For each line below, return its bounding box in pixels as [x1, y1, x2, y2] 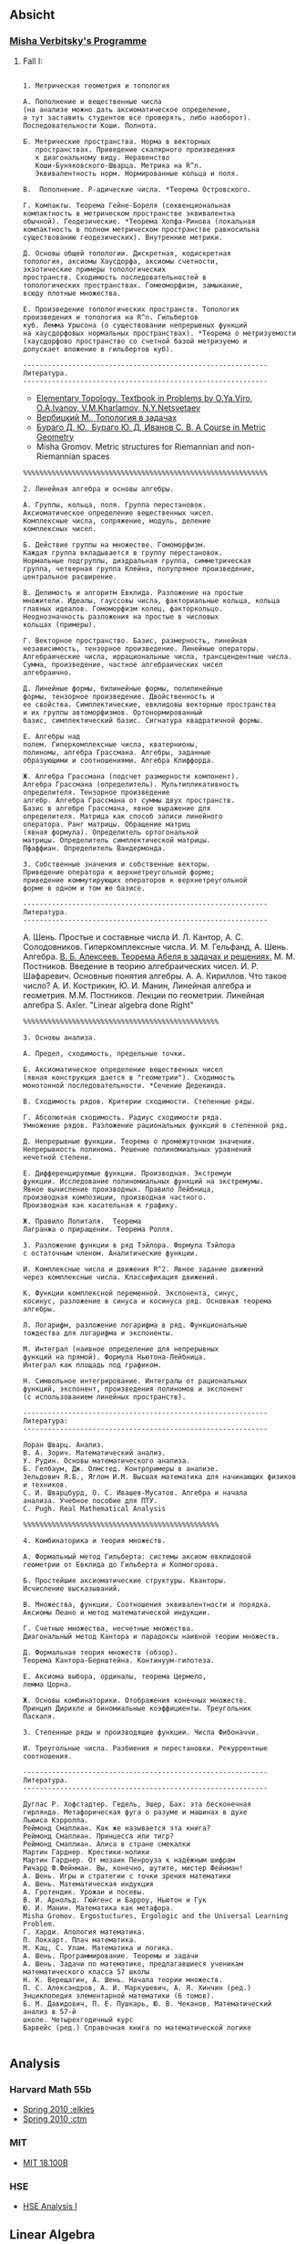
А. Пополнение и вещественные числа [22, 97, 162, 106]
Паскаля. [22, 1711, 56, 1721]
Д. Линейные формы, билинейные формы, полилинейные [22, 684, 223, 693]
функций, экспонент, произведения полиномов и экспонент [22, 1384, 244, 1393]
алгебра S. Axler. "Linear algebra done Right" [22, 999, 194, 1010]
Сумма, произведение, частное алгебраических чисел [22, 660, 223, 669]
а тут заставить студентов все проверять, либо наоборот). [22, 113, 252, 122]
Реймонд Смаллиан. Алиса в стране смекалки [22, 1839, 191, 1849]
